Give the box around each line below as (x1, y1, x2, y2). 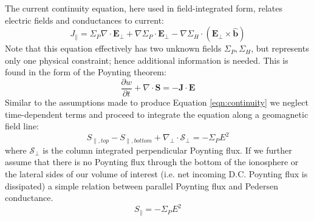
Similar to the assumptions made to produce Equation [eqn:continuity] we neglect (5, 96, 309, 109)
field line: (5, 120, 39, 132)
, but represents (251, 42, 309, 55)
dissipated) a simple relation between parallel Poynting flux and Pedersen (5, 179, 279, 192)
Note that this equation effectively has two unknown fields (5, 42, 222, 55)
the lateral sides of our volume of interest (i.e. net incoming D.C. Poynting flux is (5, 167, 308, 180)
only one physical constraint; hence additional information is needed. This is (5, 53, 288, 66)
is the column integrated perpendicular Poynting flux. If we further (43, 143, 292, 156)
